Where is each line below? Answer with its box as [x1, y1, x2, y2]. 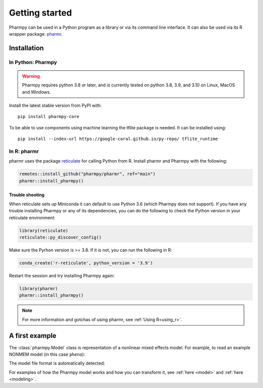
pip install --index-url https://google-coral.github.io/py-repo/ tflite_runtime [18, 136, 218, 142]
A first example [9, 332, 56, 340]
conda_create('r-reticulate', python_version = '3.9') [19, 260, 153, 265]
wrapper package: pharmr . [9, 31, 63, 37]
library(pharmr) [19, 286, 58, 291]
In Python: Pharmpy [9, 59, 57, 65]
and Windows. [22, 89, 51, 95]
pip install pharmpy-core [18, 114, 80, 120]
